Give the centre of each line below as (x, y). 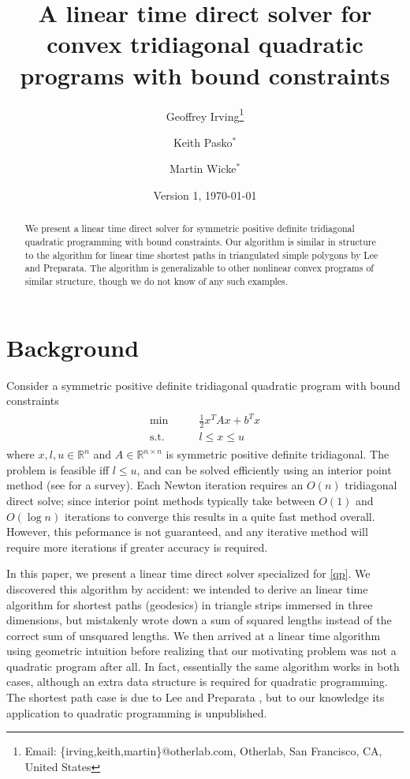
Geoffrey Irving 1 (205, 114)
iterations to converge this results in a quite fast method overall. (220, 516)
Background (73, 347)
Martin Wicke (203, 169)
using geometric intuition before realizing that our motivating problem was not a (201, 651)
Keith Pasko (203, 142)
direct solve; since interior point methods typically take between (161, 500)
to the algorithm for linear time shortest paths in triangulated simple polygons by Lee (201, 255)
